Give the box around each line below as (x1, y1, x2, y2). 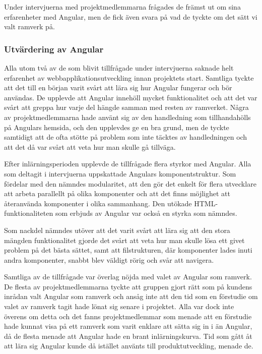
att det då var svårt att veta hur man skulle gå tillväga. (4, 141, 176, 152)
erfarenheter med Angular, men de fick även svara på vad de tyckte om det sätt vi (4, 11, 257, 22)
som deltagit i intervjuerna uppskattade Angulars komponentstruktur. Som (4, 168, 236, 179)
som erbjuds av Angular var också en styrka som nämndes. (55, 208, 237, 218)
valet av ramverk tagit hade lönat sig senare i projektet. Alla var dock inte (4, 301, 234, 312)
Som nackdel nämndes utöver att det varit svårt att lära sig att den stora (4, 224, 230, 235)
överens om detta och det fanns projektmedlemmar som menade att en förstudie (4, 311, 252, 321)
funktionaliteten (4, 208, 53, 218)
